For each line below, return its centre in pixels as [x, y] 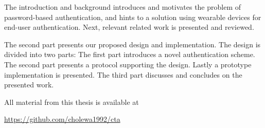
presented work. [29, 85]
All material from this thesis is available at [72, 102]
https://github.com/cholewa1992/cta [62, 119]
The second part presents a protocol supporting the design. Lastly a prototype [128, 64]
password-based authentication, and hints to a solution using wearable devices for [133, 17]
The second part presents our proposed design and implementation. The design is [132, 44]
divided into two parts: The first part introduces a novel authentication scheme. [130, 54]
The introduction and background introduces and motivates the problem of [123, 7]
